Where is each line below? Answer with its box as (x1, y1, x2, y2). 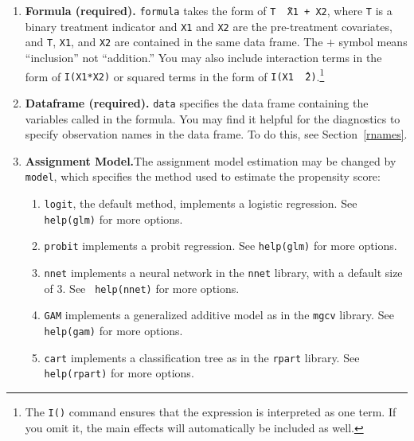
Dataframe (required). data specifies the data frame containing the (25, 94, 369, 111)
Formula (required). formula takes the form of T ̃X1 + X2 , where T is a (25, 2, 393, 18)
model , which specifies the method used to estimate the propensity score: (25, 168, 381, 185)
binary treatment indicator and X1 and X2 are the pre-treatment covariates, (25, 18, 393, 34)
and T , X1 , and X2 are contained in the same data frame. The (25, 33, 323, 50)
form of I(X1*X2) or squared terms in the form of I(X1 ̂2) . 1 (25, 65, 325, 84)
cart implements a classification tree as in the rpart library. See (44, 349, 360, 365)
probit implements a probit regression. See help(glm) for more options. (44, 237, 397, 254)
